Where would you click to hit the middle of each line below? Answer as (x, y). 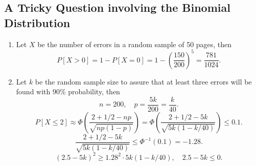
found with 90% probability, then (68, 91)
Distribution (37, 22)
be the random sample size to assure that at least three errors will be (143, 81)
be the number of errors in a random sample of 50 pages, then (135, 44)
